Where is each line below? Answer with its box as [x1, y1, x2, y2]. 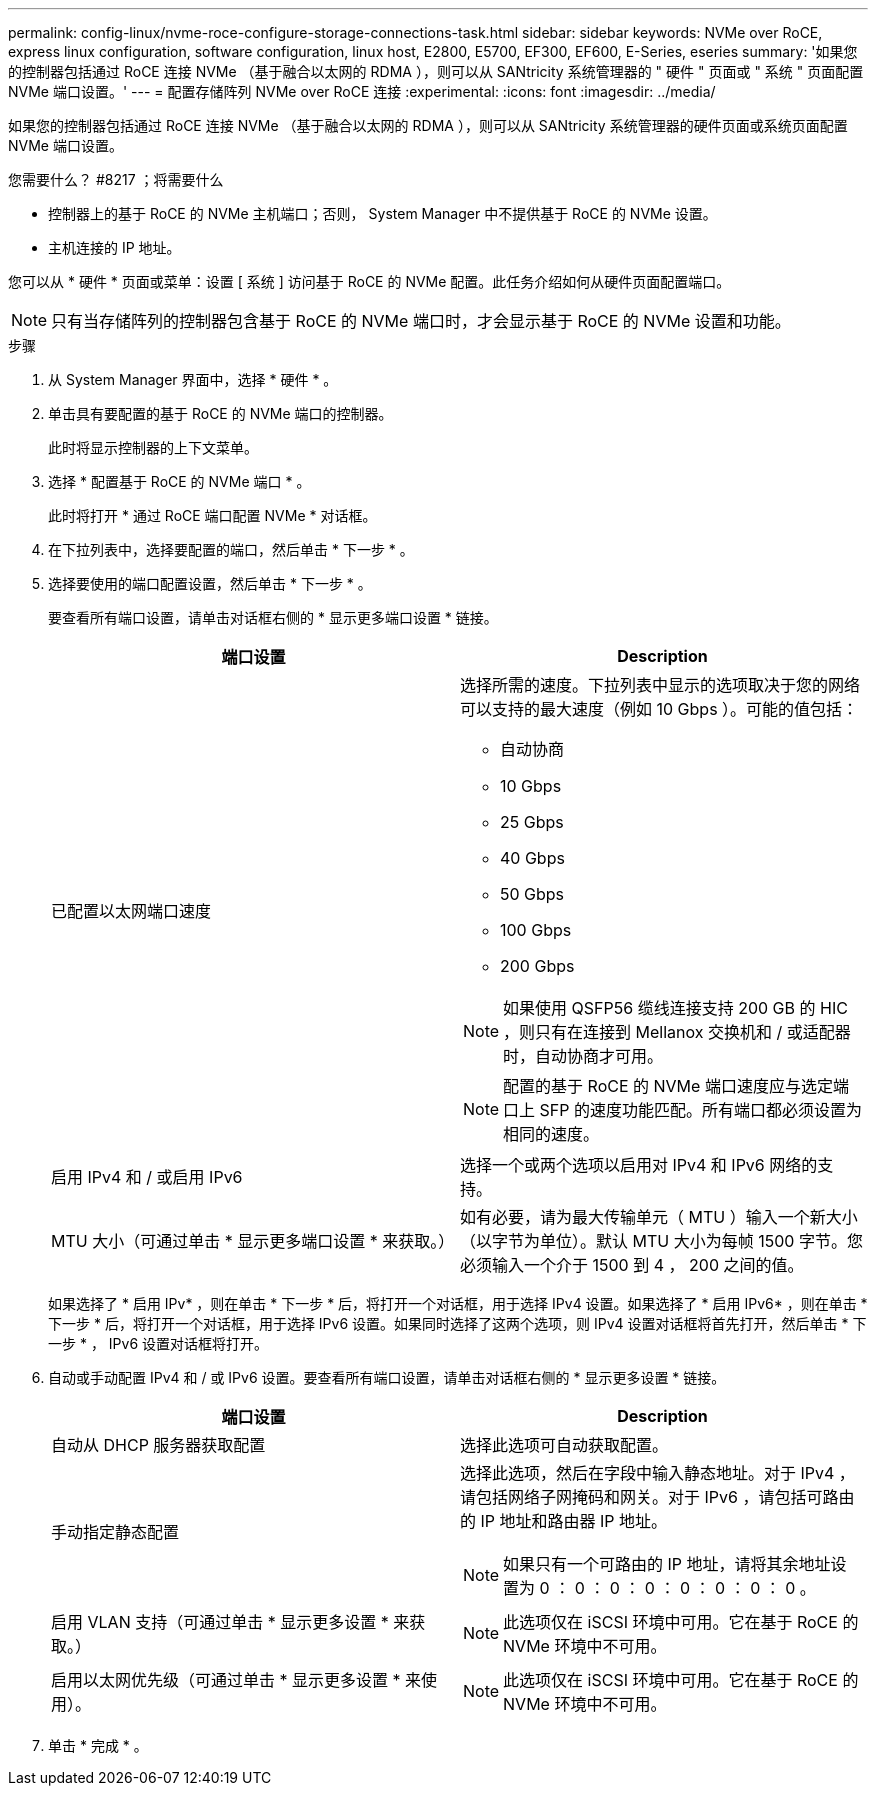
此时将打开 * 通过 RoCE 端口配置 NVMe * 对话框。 [48, 507, 377, 524]
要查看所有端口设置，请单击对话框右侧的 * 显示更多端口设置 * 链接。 [48, 609, 498, 626]
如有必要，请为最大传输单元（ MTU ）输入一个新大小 [460, 1207, 858, 1227]
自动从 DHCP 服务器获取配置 [51, 1435, 266, 1455]
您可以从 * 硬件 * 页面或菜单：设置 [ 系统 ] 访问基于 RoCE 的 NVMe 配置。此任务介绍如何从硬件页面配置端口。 [8, 273, 731, 290]
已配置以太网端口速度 [51, 901, 212, 921]
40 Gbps [500, 848, 565, 868]
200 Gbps [500, 956, 575, 976]
